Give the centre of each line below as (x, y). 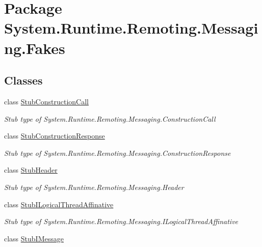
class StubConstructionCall (46, 101)
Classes (23, 80)
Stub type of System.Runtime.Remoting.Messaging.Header (94, 187)
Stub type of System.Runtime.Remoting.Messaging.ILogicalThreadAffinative (121, 221)
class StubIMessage (34, 238)
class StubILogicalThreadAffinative (59, 204)
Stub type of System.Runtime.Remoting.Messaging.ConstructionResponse (117, 153)
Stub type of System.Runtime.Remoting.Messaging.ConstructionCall (110, 118)
